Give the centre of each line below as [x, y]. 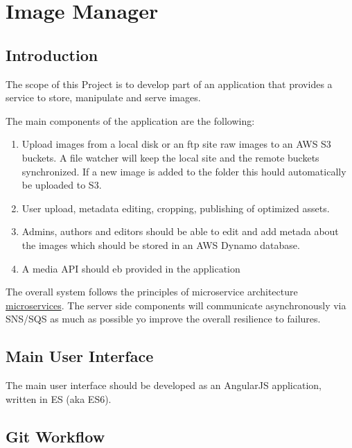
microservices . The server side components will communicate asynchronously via [176, 305]
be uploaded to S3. [62, 185]
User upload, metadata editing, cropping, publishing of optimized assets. [176, 208]
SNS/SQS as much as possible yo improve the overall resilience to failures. [163, 319]
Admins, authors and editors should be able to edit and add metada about [180, 231]
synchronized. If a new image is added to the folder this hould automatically [184, 171]
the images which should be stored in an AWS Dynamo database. [161, 244]
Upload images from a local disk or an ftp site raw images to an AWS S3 [176, 144]
